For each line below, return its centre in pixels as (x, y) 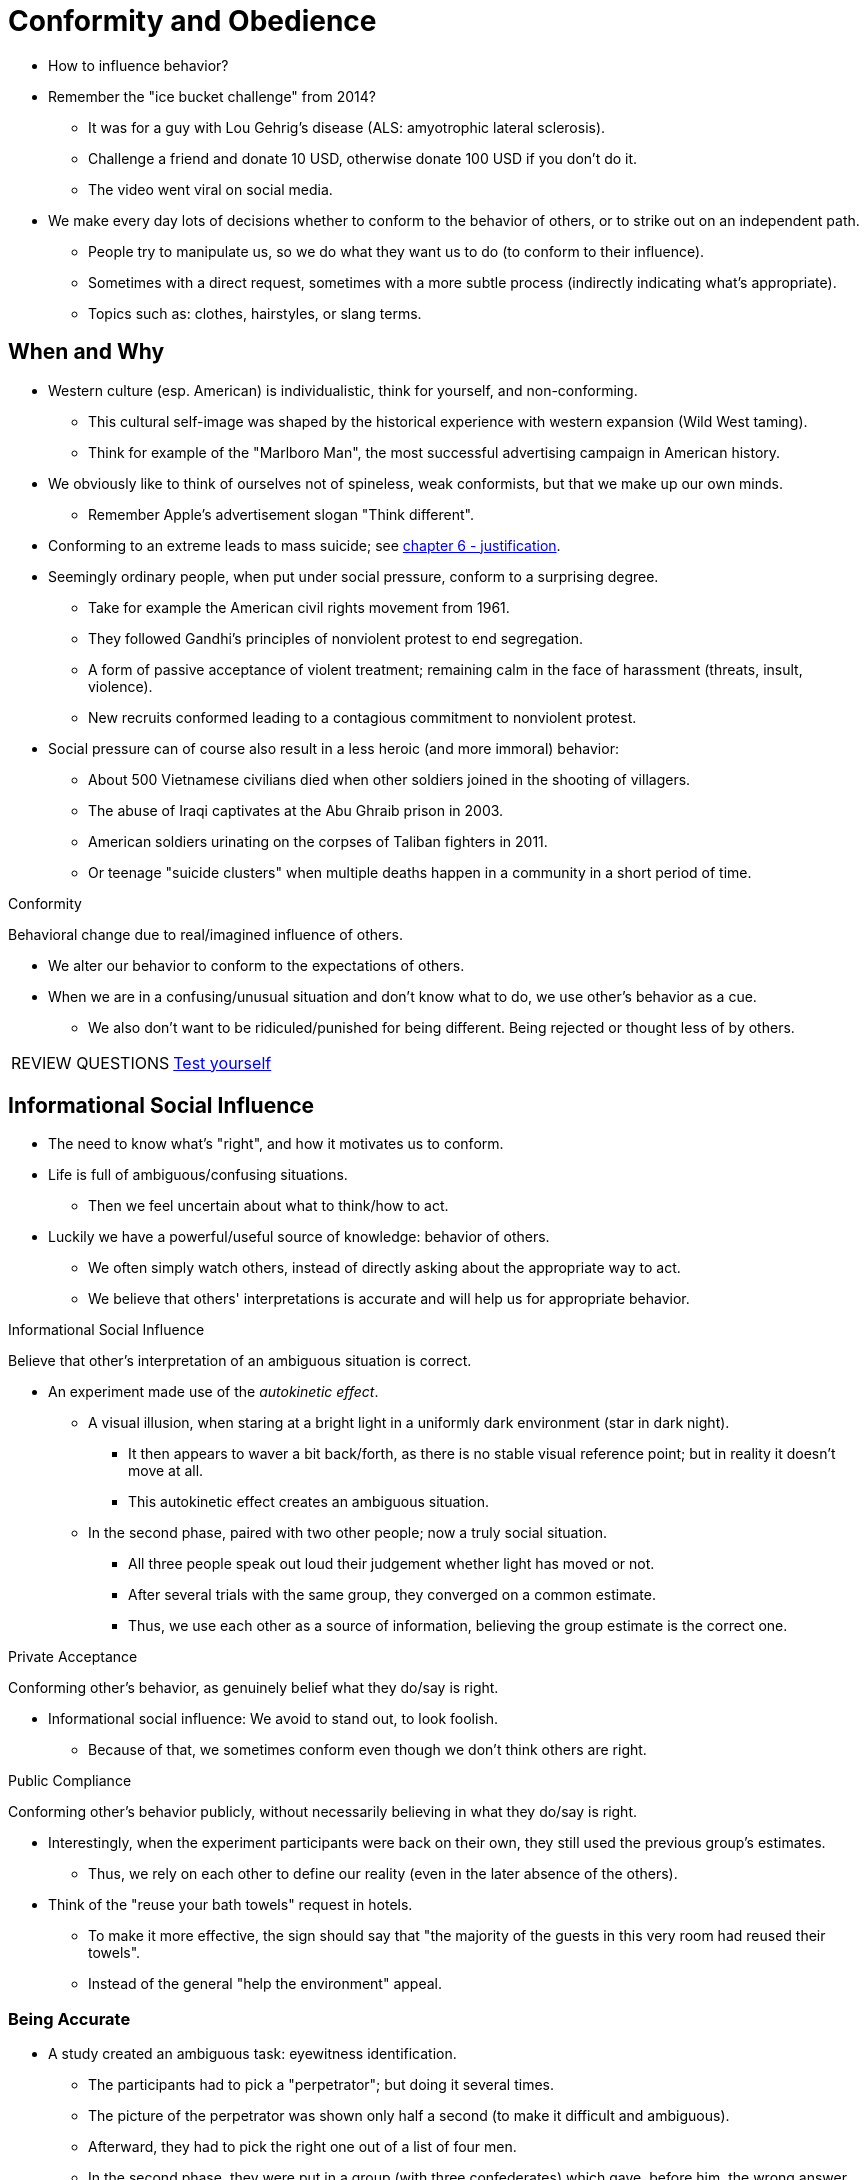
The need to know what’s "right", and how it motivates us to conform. (276, 1144)
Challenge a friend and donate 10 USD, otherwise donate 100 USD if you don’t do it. (363, 158)
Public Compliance (70, 1781)
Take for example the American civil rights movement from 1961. (299, 607)
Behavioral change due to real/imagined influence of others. (205, 934)
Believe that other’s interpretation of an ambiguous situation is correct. (240, 1361)
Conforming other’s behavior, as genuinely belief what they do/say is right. (253, 1688)
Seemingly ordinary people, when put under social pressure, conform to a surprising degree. (353, 576)
